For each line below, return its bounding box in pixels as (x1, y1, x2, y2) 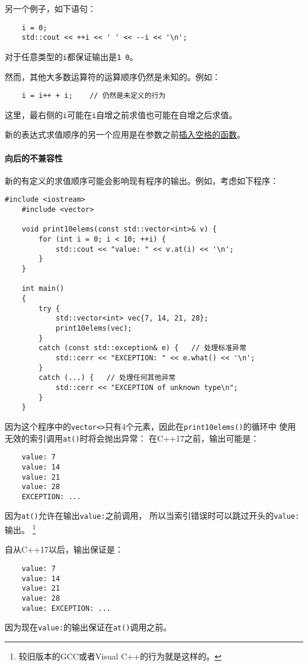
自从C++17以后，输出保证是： (5, 543, 123, 556)
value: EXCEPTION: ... (21, 604, 111, 613)
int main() (21, 284, 65, 293)
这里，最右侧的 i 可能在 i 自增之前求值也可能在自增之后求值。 (5, 108, 238, 120)
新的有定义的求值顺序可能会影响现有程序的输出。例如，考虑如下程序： (5, 174, 278, 186)
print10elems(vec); (55, 324, 132, 332)
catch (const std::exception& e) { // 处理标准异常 (38, 344, 246, 353)
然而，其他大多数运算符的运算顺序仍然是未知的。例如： (5, 70, 220, 83)
